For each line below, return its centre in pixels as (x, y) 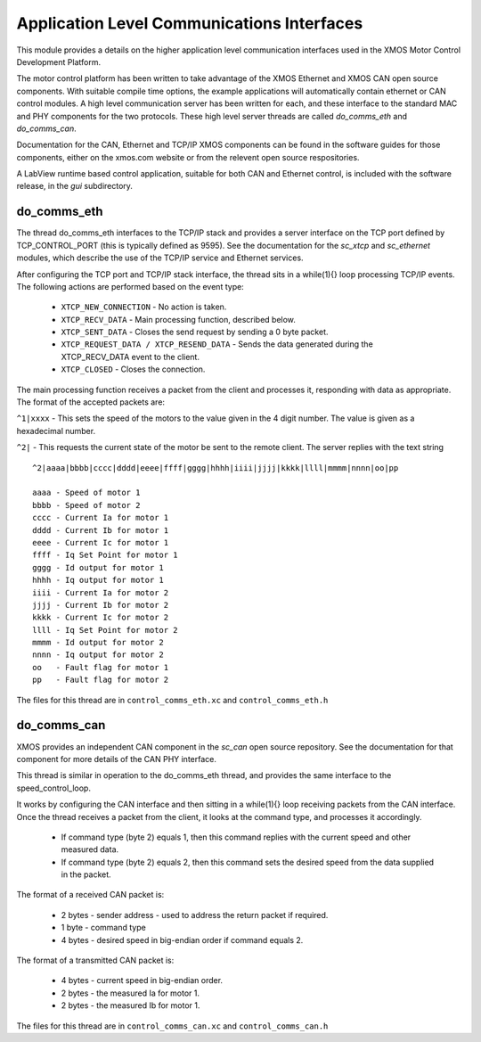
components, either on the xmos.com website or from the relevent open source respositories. (188, 157)
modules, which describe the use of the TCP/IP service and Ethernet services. (160, 258)
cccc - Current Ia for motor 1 (101, 518)
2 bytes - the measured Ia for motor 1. (130, 993)
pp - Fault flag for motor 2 (101, 680)
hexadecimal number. (56, 431)
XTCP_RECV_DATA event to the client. (130, 357)
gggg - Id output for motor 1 (98, 567)
